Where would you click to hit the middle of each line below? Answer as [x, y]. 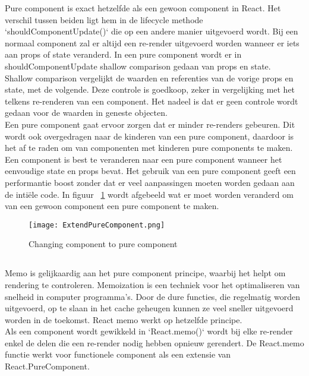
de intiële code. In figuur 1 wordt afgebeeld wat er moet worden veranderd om [149, 194]
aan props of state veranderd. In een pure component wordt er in [123, 54]
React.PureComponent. [47, 366]
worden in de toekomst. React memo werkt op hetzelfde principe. [124, 319]
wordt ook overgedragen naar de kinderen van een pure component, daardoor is [149, 136]
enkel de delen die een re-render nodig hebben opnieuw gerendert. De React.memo [154, 342]
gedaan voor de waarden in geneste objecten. [86, 113]
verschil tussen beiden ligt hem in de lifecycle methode [104, 19]
